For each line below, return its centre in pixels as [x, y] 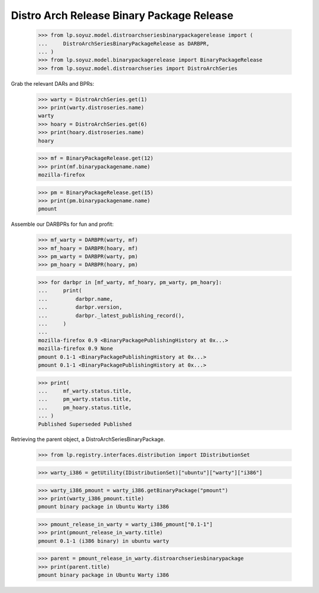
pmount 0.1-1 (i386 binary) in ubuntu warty [104, 541]
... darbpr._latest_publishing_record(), [111, 315]
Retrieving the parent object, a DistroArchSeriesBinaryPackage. [88, 439]
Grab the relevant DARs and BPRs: [53, 83]
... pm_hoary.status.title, [85, 407]
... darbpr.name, [76, 299]
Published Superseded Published [85, 424]
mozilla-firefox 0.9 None [76, 349]
